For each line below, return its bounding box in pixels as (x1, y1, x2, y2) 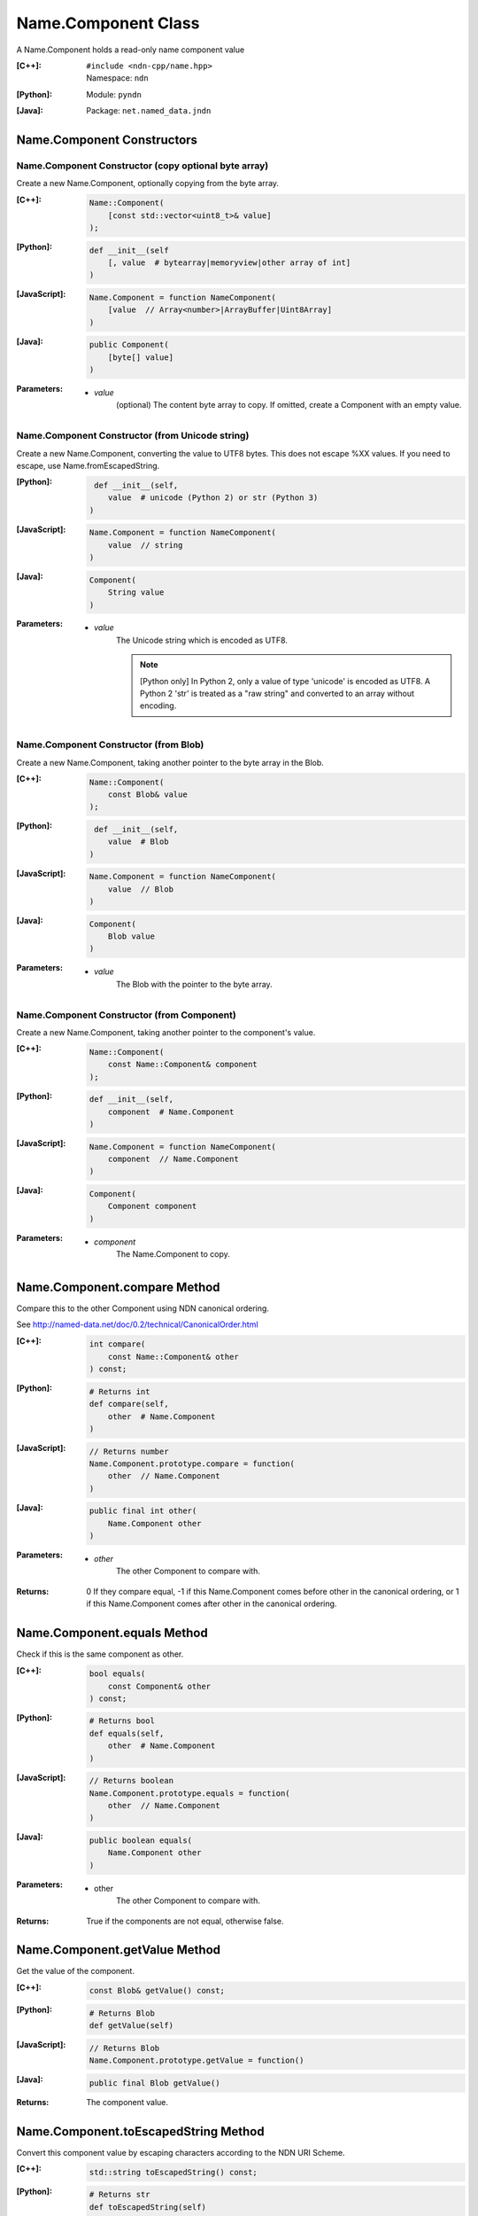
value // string (107, 540, 183, 550)
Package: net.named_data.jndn (86, 105, 212, 116)
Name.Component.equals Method (16, 1626, 208, 1641)
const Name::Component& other (107, 1352, 239, 1362)
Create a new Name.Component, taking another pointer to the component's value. (16, 1026, 316, 1037)
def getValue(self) (89, 2021, 174, 2031)
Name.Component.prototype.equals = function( (89, 1788, 291, 1799)
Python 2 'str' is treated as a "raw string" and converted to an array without (140, 688, 415, 699)
